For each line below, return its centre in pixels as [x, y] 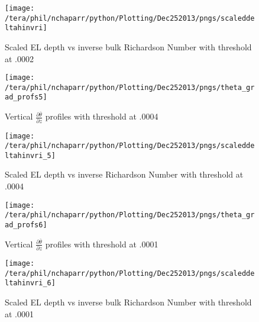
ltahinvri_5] [30, 155]
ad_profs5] [26, 97]
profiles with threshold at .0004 [102, 116]
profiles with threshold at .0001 [102, 244]
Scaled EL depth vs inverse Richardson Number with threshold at [124, 174]
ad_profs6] [26, 225]
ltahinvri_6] [30, 283]
